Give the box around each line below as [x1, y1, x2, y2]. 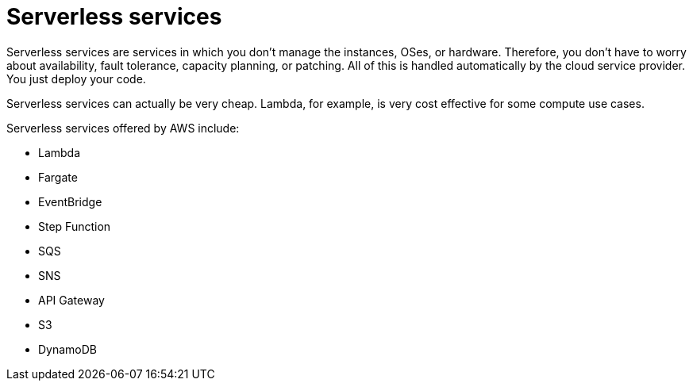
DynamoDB [38, 342, 98, 356]
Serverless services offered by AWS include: [6, 121, 240, 135]
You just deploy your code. [6, 71, 146, 86]
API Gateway [38, 293, 105, 307]
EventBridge [38, 194, 102, 209]
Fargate [38, 170, 78, 184]
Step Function [38, 219, 111, 233]
